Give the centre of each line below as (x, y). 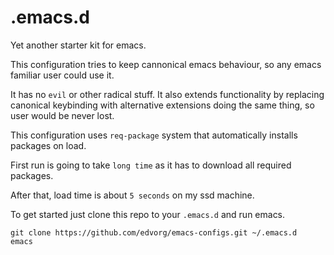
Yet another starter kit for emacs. (78, 45)
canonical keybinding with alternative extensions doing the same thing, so (162, 105)
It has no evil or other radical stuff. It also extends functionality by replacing (167, 94)
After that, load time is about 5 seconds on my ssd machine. (132, 195)
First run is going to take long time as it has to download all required (151, 165)
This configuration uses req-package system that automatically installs (154, 135)
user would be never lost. (62, 115)
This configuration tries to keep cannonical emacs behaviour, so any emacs (166, 64)
